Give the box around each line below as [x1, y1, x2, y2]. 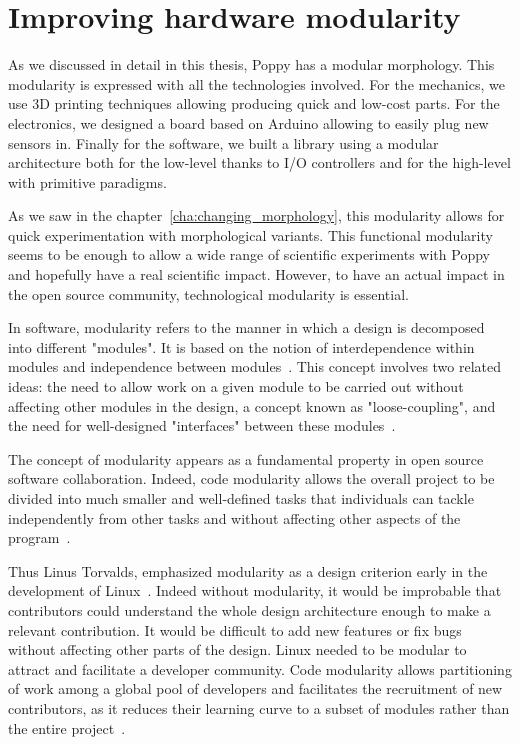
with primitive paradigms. [8, 171, 167, 192]
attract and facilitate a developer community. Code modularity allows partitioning [8, 658, 512, 679]
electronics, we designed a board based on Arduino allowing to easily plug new [8, 112, 489, 133]
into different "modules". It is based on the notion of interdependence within [8, 336, 475, 357]
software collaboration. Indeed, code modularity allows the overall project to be [8, 468, 495, 489]
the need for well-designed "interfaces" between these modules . [8, 415, 396, 436]
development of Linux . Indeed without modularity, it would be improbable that [8, 580, 502, 601]
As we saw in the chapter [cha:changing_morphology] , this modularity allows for [8, 205, 505, 226]
